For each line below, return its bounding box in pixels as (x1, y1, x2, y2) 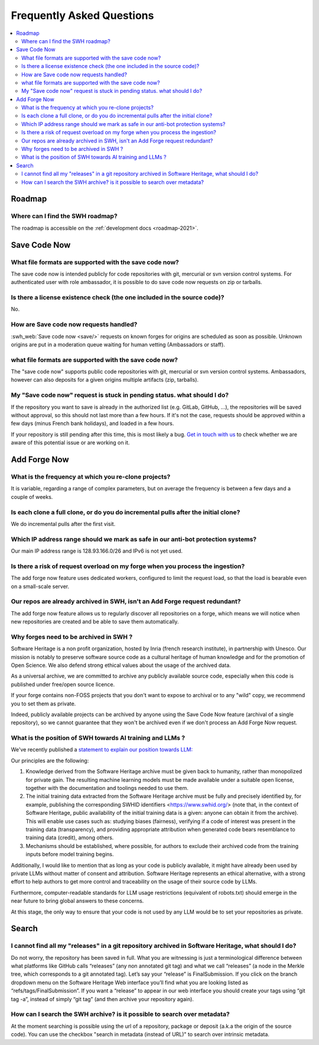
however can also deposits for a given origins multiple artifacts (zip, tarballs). (11, 376, 199, 383)
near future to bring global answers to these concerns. (11, 897, 144, 905)
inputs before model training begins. (25, 851, 115, 858)
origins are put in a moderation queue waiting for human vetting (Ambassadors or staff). (11, 341, 226, 348)
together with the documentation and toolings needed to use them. (25, 785, 188, 792)
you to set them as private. (11, 700, 76, 707)
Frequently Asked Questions (11, 9, 154, 22)
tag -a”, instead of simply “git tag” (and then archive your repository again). (11, 995, 194, 1002)
